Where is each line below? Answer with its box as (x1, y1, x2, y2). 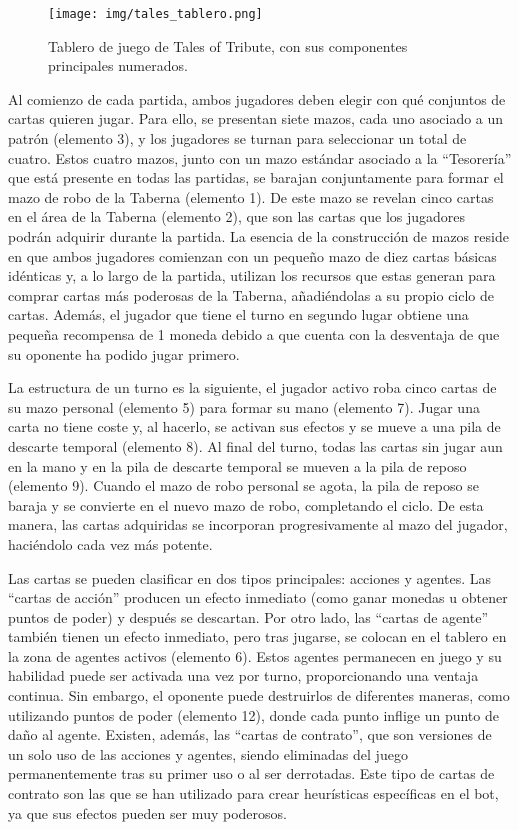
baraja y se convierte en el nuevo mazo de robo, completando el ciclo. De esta (8, 494, 484, 515)
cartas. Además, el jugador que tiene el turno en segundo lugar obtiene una (8, 304, 469, 325)
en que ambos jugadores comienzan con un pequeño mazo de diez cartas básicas (8, 245, 497, 266)
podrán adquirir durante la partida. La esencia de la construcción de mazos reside (8, 226, 509, 246)
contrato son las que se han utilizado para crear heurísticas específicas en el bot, (8, 783, 499, 804)
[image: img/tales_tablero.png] (48, 7, 263, 21)
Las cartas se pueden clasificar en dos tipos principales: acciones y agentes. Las (8, 567, 492, 588)
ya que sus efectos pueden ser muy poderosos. (8, 802, 287, 823)
